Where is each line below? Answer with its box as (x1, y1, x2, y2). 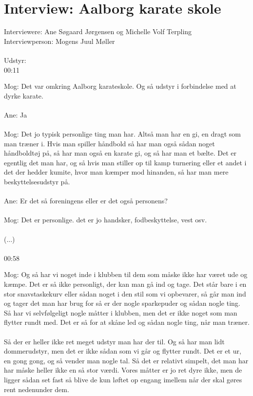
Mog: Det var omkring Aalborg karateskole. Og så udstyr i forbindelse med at (4, 81, 236, 91)
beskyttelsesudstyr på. (4, 177, 70, 187)
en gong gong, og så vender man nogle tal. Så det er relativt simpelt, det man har (4, 355, 249, 365)
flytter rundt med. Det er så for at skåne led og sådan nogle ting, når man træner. (4, 317, 250, 327)
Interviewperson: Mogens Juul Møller (4, 36, 115, 46)
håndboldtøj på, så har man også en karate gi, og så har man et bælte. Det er (4, 148, 236, 158)
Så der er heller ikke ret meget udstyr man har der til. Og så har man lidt (4, 336, 225, 346)
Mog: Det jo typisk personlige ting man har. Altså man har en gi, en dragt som (4, 129, 241, 139)
